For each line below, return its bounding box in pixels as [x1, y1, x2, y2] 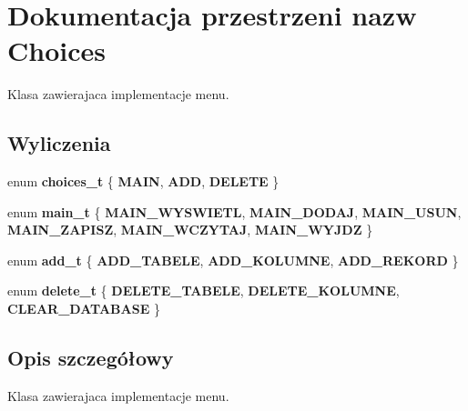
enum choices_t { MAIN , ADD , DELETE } [7, 172, 280, 191]
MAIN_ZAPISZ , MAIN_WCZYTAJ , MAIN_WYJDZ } [7, 220, 373, 239]
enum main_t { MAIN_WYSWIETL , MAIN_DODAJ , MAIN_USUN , [7, 202, 462, 221]
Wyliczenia [7, 129, 111, 157]
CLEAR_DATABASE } [7, 299, 160, 318]
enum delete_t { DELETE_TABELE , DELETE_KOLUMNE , [7, 281, 400, 300]
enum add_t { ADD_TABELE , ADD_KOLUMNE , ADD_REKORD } [7, 250, 459, 269]
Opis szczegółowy [7, 344, 174, 372]
